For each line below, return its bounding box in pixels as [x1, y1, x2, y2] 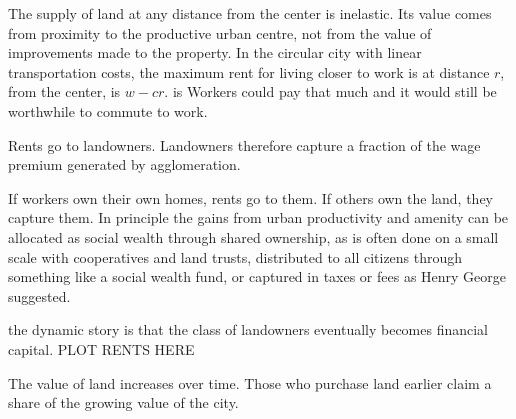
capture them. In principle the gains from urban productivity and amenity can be [8, 207, 509, 228]
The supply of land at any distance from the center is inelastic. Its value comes [8, 3, 492, 23]
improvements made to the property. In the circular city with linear [8, 42, 422, 63]
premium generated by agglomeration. [8, 154, 241, 175]
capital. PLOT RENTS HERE [8, 338, 195, 359]
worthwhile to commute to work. [8, 100, 208, 121]
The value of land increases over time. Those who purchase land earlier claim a [8, 372, 492, 393]
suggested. [8, 285, 71, 306]
